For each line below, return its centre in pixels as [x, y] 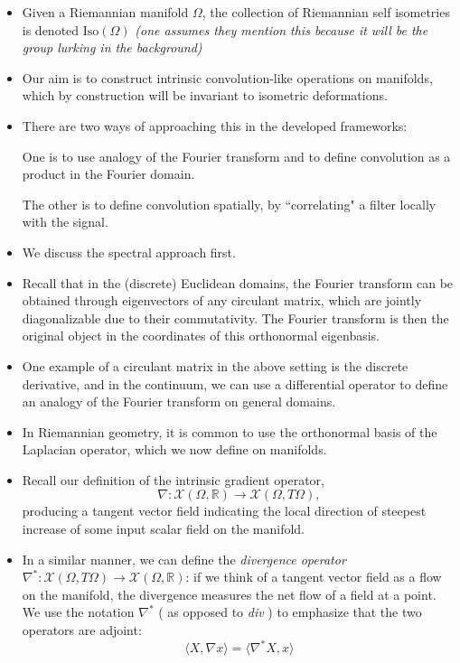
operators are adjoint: [82, 630]
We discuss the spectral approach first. [129, 252]
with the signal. [65, 222]
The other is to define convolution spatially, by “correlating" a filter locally [229, 204]
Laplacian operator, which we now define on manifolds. [174, 449]
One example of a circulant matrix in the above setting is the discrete [215, 365]
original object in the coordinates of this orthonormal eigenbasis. [201, 336]
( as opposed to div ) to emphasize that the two [290, 612]
